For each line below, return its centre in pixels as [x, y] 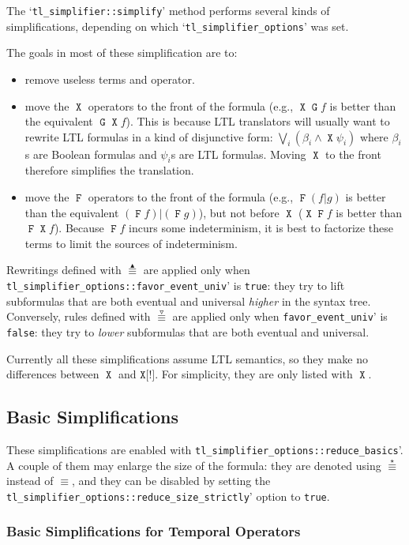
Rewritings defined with [64, 270]
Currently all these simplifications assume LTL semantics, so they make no [187, 358]
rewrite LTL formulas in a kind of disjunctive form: [149, 136]
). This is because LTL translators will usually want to [258, 121]
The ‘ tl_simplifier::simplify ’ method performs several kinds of [168, 10]
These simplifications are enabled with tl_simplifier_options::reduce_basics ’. [205, 449]
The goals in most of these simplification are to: [122, 53]
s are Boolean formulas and [91, 154]
